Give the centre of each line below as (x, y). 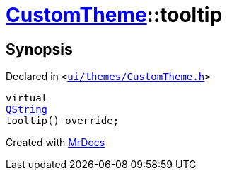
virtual (27, 98)
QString (27, 110)
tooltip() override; (63, 121)
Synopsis (39, 49)
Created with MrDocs (56, 143)
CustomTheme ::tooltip (114, 15)
